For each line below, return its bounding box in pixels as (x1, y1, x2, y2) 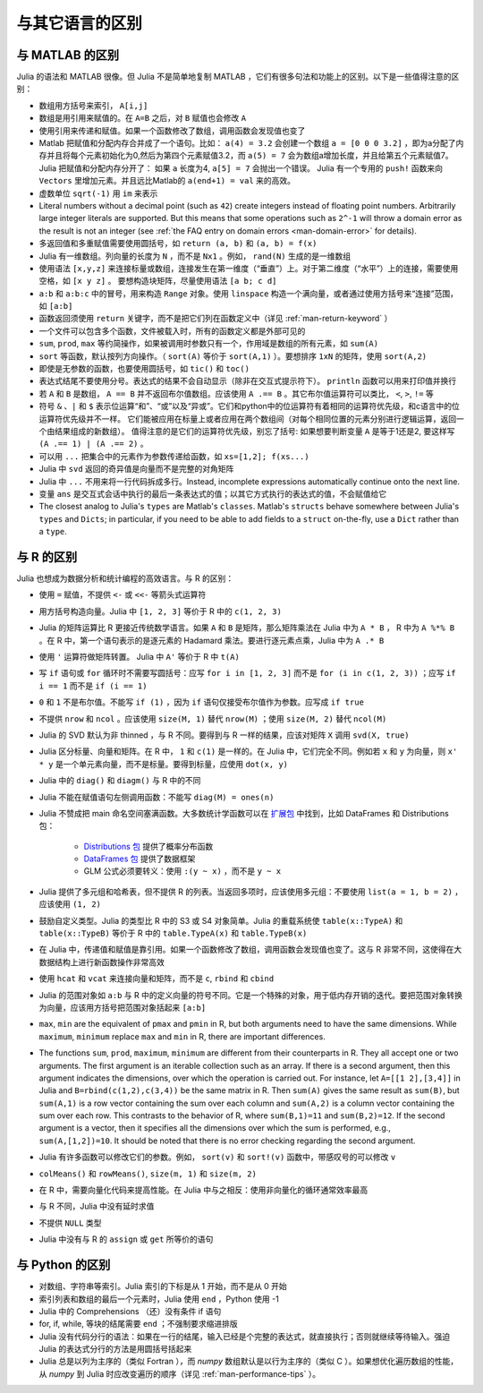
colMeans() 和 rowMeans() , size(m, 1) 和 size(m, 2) (38, 1168, 257, 1179)
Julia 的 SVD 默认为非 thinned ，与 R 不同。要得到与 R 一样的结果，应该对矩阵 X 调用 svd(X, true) (38, 730, 411, 740)
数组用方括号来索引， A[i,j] (38, 99, 148, 111)
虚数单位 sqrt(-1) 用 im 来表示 (38, 188, 158, 199)
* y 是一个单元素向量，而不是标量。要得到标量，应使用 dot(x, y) (38, 758, 289, 769)
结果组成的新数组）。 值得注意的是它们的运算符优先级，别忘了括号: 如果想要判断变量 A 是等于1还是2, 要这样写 (54, 426, 455, 436)
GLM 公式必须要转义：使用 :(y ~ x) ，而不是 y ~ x (83, 866, 282, 876)
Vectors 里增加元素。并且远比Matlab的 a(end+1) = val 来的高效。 (38, 175, 295, 186)
